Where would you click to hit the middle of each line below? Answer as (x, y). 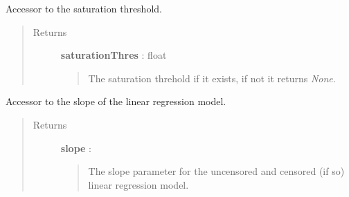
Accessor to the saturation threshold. (84, 8)
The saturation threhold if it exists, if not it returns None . (212, 78)
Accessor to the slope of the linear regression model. (116, 101)
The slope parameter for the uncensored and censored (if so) (216, 171)
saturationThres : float (114, 55)
